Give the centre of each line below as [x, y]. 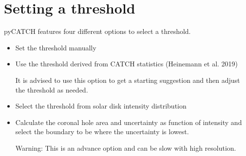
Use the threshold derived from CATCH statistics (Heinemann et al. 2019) [127, 64]
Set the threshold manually [56, 47]
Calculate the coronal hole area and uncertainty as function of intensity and [129, 122]
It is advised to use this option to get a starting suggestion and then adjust [128, 80]
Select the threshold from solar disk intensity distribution [101, 106]
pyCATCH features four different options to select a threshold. [97, 31]
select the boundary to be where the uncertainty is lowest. [102, 132]
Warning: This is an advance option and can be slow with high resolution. [126, 148]
